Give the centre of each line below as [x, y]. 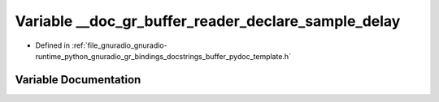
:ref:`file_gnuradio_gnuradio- [120, 45]
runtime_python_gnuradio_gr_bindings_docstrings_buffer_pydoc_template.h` [163, 56]
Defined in [53, 45]
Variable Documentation [78, 80]
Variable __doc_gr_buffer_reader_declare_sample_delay [208, 21]
